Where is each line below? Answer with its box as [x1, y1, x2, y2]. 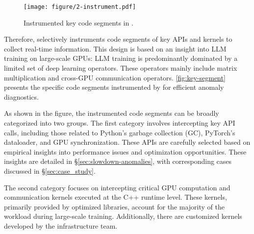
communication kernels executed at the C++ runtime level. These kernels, [4, 192, 227, 202]
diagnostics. [4, 91, 39, 102]
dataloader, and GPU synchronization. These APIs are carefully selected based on [4, 137, 251, 147]
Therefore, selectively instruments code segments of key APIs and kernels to [4, 34, 232, 44]
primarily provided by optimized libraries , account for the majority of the [4, 201, 225, 211]
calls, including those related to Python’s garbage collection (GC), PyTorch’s [4, 127, 235, 137]
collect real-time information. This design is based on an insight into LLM [4, 43, 227, 53]
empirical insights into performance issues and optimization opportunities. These [4, 146, 247, 156]
